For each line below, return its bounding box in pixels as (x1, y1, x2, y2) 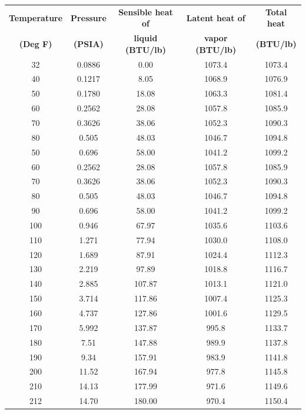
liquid (134, 32, 158, 44)
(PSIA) (74, 37, 104, 49)
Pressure (71, 11, 107, 24)
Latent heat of (186, 11, 245, 24)
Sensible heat (118, 5, 173, 18)
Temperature (9, 11, 63, 24)
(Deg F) (19, 37, 52, 49)
